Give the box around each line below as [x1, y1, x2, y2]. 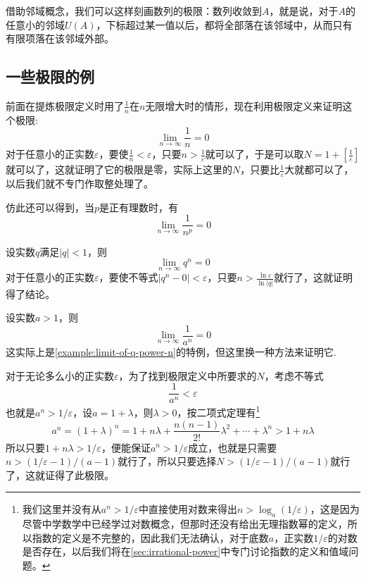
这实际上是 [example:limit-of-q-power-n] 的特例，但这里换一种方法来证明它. [6, 345, 336, 359]
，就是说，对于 [269, 4, 339, 18]
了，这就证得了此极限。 [6, 467, 114, 482]
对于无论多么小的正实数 [6, 368, 114, 383]
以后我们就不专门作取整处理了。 [6, 176, 153, 191]
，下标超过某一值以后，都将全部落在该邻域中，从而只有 [96, 17, 353, 32]
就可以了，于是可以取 [205, 147, 304, 161]
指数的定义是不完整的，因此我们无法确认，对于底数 [32, 530, 269, 545]
